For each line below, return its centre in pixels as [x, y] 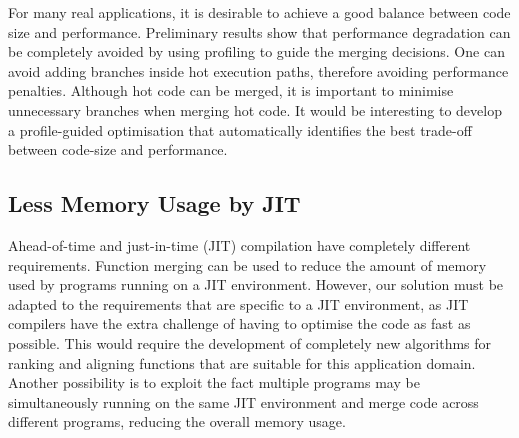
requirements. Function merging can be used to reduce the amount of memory [247, 264]
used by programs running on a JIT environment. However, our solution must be [256, 284]
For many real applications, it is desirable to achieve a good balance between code [259, 12]
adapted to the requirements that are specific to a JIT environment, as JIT [238, 303]
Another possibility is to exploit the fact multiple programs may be [214, 382]
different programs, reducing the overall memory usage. [177, 421]
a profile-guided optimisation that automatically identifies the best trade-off [240, 129]
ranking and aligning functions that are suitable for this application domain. [242, 362]
